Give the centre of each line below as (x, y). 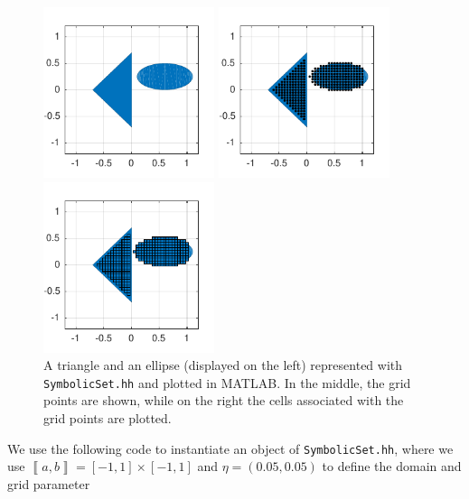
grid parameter (49, 483)
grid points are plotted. (108, 417)
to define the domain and (392, 466)
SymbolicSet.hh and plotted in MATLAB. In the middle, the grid (227, 382)
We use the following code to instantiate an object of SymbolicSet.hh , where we (230, 448)
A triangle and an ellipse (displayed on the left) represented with (223, 365)
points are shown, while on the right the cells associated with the (224, 400)
